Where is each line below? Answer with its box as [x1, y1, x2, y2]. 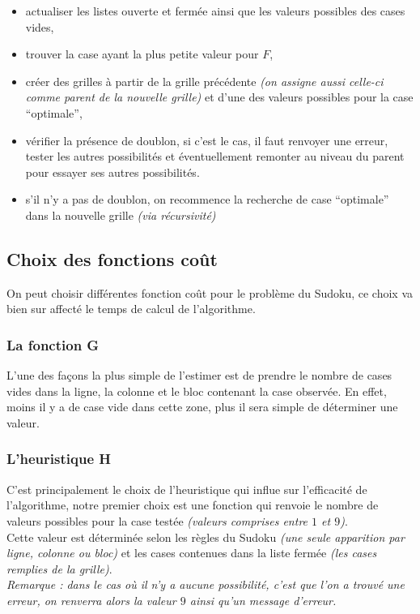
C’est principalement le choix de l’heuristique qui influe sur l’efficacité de [6, 480, 367, 497]
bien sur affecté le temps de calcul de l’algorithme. [6, 300, 256, 317]
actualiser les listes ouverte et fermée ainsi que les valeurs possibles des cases [25, 2, 405, 19]
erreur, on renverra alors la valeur [6, 591, 176, 608]
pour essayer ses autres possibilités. [25, 163, 200, 180]
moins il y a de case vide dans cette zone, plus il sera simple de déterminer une [6, 398, 398, 415]
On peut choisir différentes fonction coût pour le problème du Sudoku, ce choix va [6, 284, 413, 301]
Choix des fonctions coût [6, 246, 218, 271]
